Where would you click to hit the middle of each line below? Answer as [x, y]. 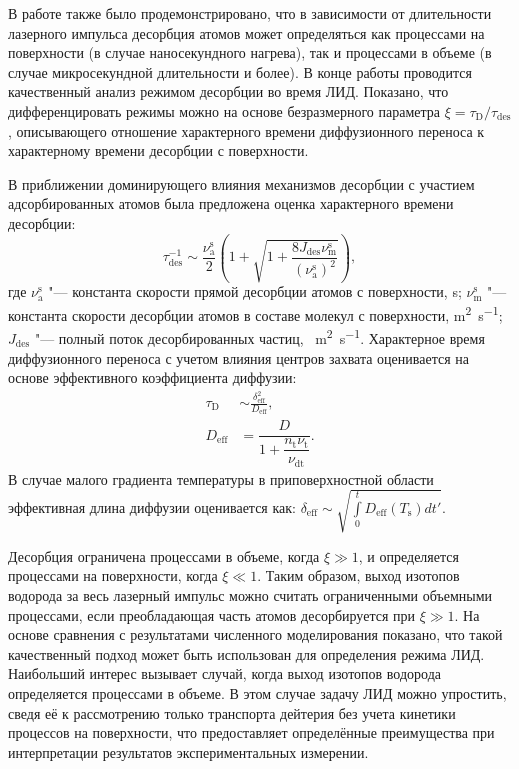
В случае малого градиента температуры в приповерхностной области [221, 478]
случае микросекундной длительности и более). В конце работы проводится [240, 71]
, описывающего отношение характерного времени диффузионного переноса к [246, 130]
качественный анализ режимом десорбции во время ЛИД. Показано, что [228, 91]
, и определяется [408, 555]
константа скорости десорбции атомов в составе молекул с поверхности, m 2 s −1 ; [255, 313]
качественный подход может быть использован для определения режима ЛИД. [246, 653]
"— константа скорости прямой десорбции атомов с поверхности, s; [255, 291]
